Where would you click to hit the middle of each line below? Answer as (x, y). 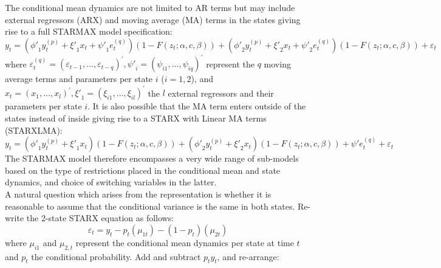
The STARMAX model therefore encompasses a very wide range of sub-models (152, 158)
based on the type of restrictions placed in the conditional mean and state (143, 170)
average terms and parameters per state (79, 79)
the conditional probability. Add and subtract (116, 256)
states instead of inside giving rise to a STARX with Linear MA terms (136, 118)
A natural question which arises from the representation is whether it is (138, 194)
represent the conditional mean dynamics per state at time (185, 242)
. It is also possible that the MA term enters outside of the (197, 106)
